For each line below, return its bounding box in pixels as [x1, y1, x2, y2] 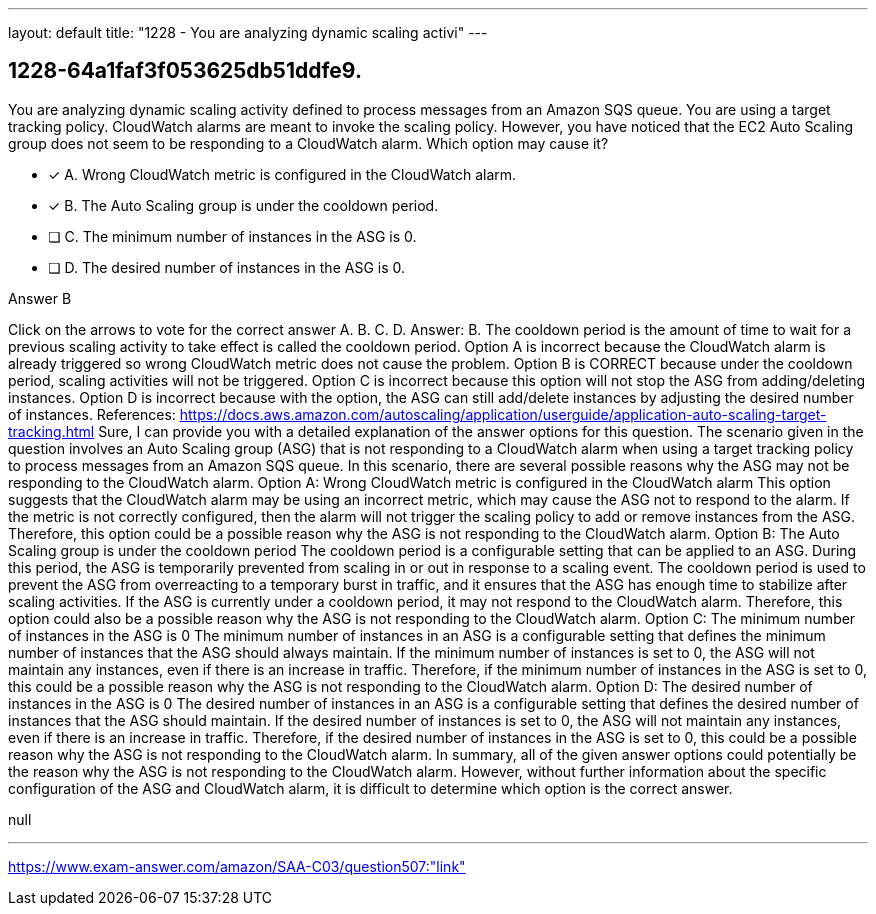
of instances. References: [8, 405, 176, 423]
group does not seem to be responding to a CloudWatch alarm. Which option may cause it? [8, 134, 609, 152]
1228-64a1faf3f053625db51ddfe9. [8, 58, 362, 84]
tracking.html [8, 422, 95, 440]
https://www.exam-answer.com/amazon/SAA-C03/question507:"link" [8, 857, 466, 875]
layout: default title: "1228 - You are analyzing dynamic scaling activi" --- [8, 24, 488, 41]
